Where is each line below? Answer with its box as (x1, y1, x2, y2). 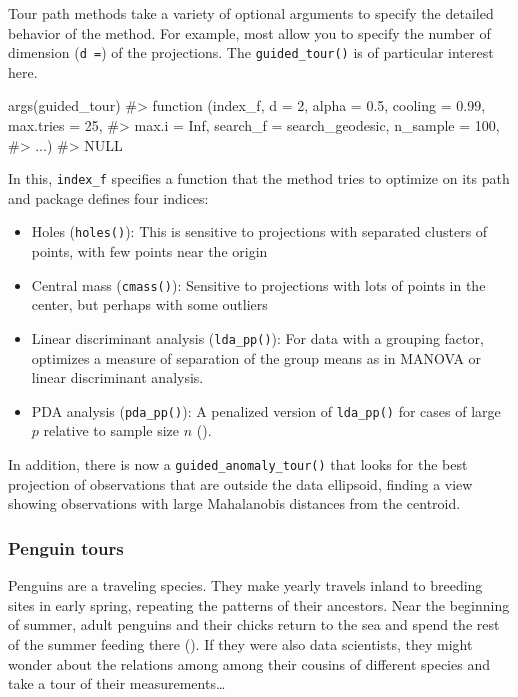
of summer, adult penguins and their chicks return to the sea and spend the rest (8, 614, 500, 635)
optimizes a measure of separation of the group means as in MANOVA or (31, 347, 482, 368)
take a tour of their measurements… (8, 673, 226, 694)
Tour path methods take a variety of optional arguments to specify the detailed (8, 3, 494, 23)
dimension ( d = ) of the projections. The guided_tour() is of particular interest (8, 42, 494, 63)
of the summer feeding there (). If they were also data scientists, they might (8, 633, 473, 654)
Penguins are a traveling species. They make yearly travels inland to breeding (8, 575, 483, 596)
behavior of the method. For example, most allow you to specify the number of (8, 22, 491, 43)
